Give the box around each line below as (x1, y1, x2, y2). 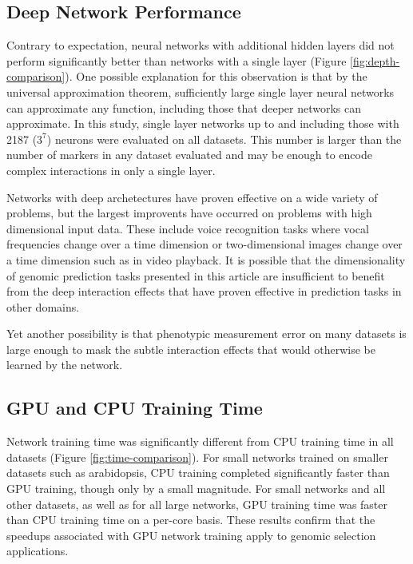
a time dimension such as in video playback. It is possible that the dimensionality (6, 251, 406, 268)
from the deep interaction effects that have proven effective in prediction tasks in (6, 283, 402, 300)
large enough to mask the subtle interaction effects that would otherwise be (6, 340, 375, 357)
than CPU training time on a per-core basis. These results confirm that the (6, 511, 375, 528)
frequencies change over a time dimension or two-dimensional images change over (6, 236, 403, 252)
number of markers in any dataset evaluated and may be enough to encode (6, 146, 372, 163)
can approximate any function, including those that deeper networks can (6, 99, 362, 116)
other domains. (6, 298, 80, 315)
